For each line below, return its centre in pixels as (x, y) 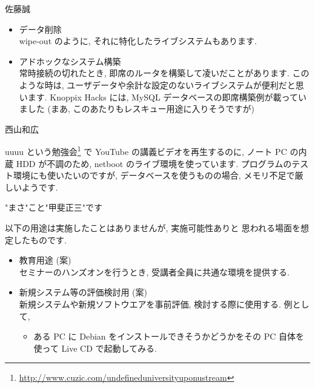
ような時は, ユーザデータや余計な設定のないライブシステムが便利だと (157, 84)
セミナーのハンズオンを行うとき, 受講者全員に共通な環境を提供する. (154, 271)
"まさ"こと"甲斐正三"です (54, 207)
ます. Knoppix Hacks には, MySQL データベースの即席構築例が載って (163, 97)
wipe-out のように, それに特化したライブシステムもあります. (138, 41)
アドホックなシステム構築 (70, 61)
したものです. (40, 239)
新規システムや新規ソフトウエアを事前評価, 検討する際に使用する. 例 (156, 304)
